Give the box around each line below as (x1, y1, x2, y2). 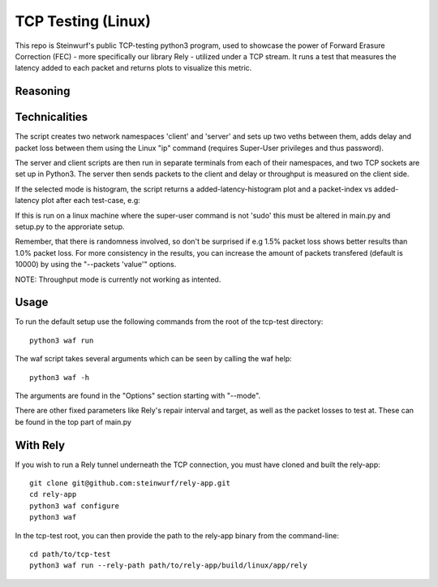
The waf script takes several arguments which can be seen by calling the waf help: (15, 354, 292, 364)
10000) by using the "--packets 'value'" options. (15, 260, 177, 270)
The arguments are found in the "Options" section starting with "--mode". (15, 391, 261, 401)
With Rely (15, 438, 65, 452)
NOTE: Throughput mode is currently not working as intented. (15, 274, 221, 284)
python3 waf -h (29, 373, 90, 382)
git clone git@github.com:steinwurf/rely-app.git (29, 479, 231, 488)
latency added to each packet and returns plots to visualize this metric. (15, 63, 252, 73)
